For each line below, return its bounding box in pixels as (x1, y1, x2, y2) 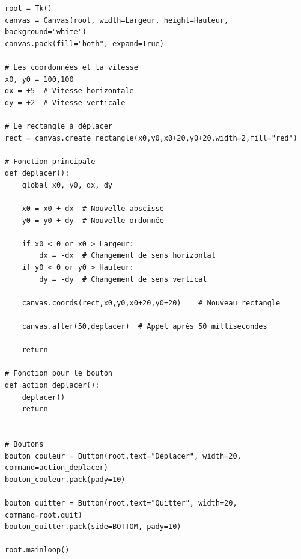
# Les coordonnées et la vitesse (5, 63, 138, 72)
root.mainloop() (5, 546, 70, 555)
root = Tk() (5, 4, 52, 13)
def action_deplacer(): (5, 381, 100, 389)
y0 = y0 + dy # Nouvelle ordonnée (22, 216, 164, 225)
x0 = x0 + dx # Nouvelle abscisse (22, 204, 164, 213)
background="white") (5, 28, 87, 37)
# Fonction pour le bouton (5, 369, 112, 378)
